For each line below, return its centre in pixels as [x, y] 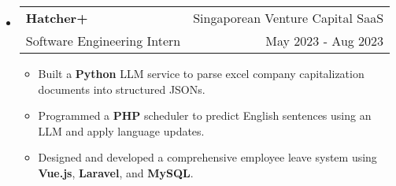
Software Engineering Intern [103, 41]
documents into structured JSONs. [122, 89]
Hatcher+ [57, 18]
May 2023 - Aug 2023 [325, 41]
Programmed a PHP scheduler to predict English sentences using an [205, 115]
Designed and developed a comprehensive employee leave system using [207, 157]
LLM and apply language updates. [121, 130]
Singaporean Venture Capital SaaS [289, 18]
